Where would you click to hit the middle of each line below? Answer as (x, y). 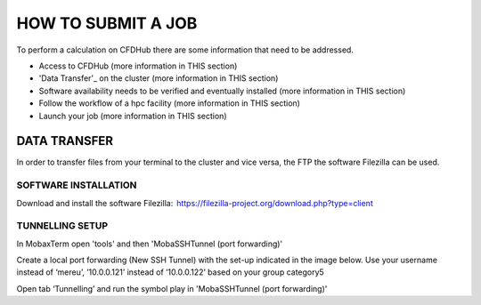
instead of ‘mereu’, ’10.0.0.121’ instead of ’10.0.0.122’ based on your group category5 (170, 272)
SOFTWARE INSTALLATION (77, 185)
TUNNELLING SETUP (62, 226)
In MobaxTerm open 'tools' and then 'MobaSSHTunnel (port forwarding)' (150, 244)
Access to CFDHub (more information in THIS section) (138, 66)
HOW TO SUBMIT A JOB (107, 23)
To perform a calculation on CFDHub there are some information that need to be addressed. (185, 50)
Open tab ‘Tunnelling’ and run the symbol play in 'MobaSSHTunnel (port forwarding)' (172, 288)
